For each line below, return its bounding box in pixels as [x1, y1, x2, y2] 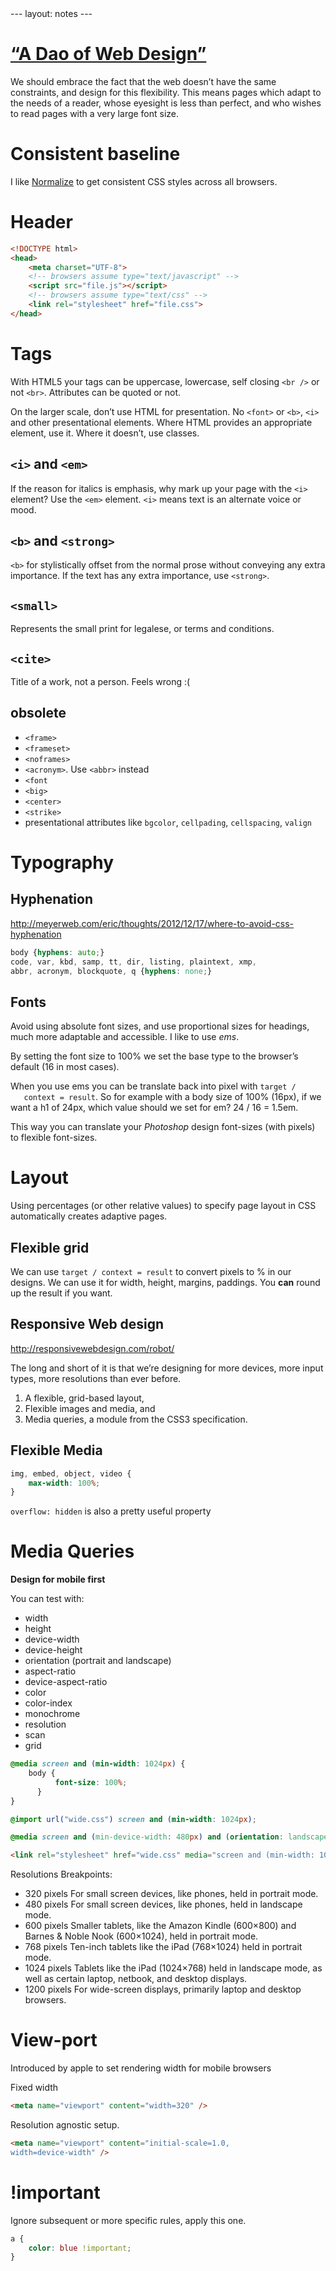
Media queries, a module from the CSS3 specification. [24, 1413, 248, 1425]
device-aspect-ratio [24, 1676, 108, 1688]
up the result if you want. [10, 1287, 113, 1299]
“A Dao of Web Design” [10, 43, 207, 66]
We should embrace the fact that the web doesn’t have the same [10, 75, 277, 87]
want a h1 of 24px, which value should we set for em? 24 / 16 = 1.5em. [10, 1102, 299, 1114]
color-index [24, 1697, 73, 1709]
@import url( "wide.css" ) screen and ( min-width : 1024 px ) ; [10, 1814, 257, 1824]
